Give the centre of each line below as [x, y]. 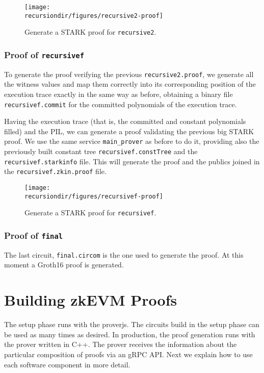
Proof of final [34, 235]
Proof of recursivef [44, 54]
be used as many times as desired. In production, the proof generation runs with [130, 334]
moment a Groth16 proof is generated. [64, 265]
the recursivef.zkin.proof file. [55, 171]
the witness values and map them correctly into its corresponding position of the [130, 84]
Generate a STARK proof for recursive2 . [90, 32]
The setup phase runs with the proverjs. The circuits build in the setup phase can [132, 324]
